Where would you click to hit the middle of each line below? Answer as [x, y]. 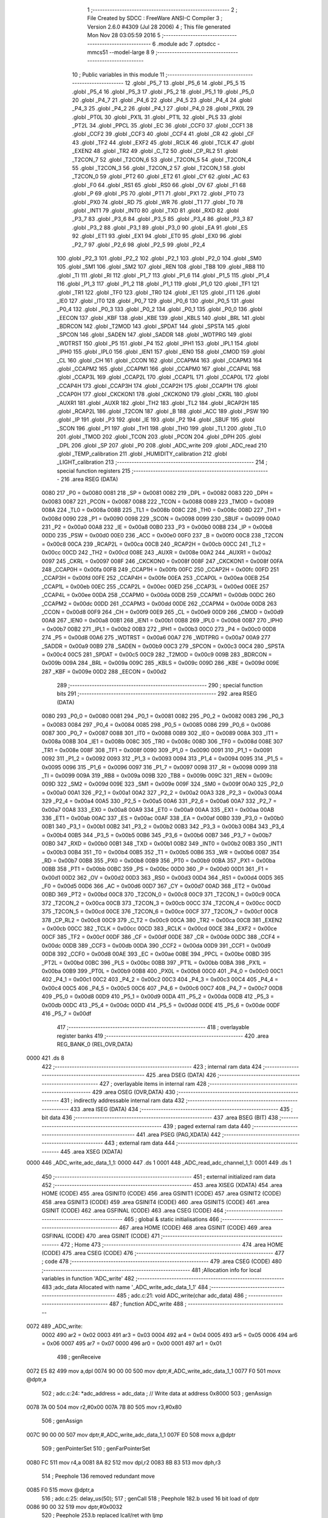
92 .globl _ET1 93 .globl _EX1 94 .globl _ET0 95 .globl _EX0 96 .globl [157, 236]
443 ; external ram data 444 [140, 1143]
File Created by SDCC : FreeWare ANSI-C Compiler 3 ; [155, 18]
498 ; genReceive [79, 1357]
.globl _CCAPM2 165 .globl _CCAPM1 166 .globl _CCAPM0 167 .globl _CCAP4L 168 [159, 369]
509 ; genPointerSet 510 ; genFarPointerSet [96, 1449]
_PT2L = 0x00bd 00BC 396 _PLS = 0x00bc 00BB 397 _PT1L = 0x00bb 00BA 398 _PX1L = [154, 962]
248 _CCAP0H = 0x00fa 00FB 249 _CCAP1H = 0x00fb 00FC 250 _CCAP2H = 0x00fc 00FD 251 [160, 570]
